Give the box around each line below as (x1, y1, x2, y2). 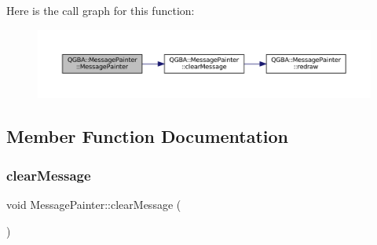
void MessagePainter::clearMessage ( (6, 196, 181, 212)
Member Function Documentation (6, 124, 289, 148)
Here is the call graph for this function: (6, 2, 195, 18)
